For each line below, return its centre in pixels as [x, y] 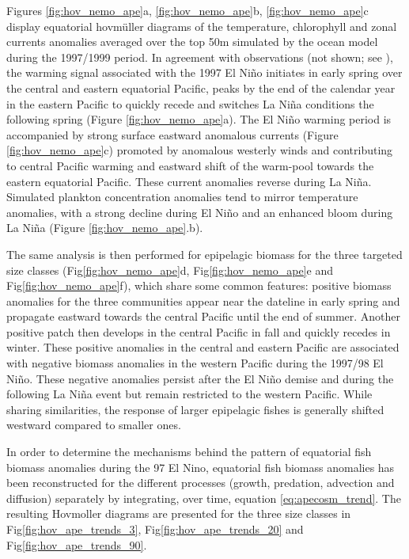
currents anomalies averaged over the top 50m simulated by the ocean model [192, 42]
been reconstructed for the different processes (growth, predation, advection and [201, 483]
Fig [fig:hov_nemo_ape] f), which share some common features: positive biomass [199, 285]
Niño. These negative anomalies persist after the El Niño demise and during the [200, 378]
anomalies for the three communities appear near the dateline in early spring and [203, 300]
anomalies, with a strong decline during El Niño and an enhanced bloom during [200, 212]
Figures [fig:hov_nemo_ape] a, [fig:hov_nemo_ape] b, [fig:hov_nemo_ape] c [187, 10]
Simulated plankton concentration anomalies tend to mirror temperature [182, 197]
